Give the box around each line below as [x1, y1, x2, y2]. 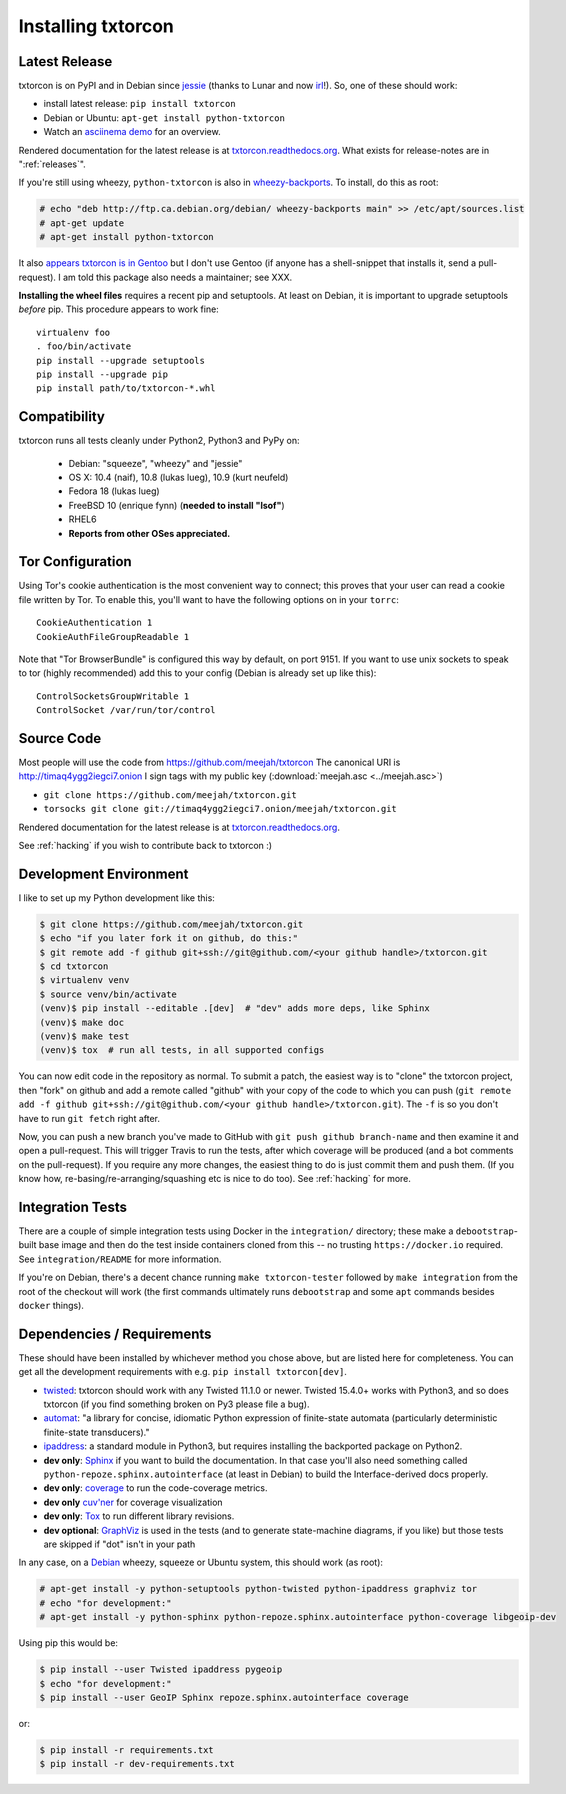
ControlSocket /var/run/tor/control [36, 705, 216, 716]
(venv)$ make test [39, 1031, 130, 1042]
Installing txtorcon [18, 15, 174, 37]
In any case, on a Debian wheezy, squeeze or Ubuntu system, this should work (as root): [18, 1556, 384, 1569]
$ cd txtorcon [39, 961, 109, 972]
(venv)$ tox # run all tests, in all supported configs [39, 1045, 325, 1056]
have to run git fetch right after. [18, 1112, 160, 1124]
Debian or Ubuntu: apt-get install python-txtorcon [43, 111, 285, 124]
